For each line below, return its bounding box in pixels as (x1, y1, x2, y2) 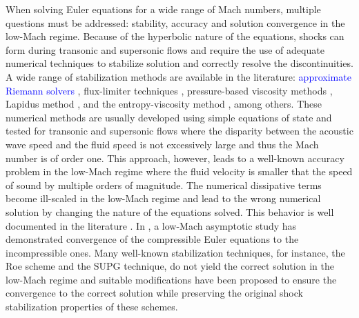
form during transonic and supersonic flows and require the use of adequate (6, 42, 324, 57)
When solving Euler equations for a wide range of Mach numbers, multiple (6, 2, 321, 16)
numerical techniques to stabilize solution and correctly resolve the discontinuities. (6, 56, 353, 70)
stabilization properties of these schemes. (6, 299, 178, 314)
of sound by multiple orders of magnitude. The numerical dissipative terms (6, 177, 322, 192)
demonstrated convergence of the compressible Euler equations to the (6, 232, 299, 246)
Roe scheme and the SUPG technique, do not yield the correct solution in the (6, 259, 334, 273)
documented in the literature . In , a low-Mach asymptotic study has (6, 218, 297, 232)
